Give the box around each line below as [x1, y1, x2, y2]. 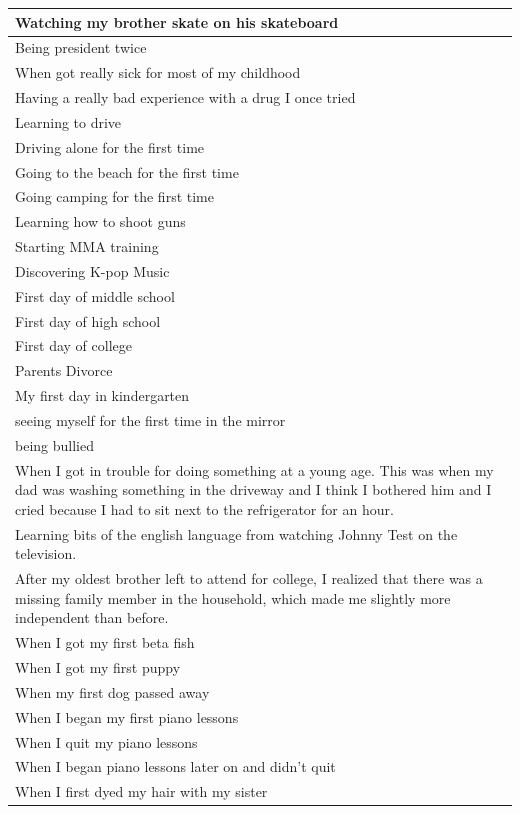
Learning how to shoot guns [15, 211, 186, 232]
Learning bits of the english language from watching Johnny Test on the [15, 523, 458, 544]
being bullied [15, 434, 94, 455]
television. [15, 543, 77, 564]
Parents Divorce [15, 360, 113, 381]
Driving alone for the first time [15, 136, 205, 157]
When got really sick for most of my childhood [15, 62, 301, 83]
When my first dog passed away [15, 681, 210, 702]
